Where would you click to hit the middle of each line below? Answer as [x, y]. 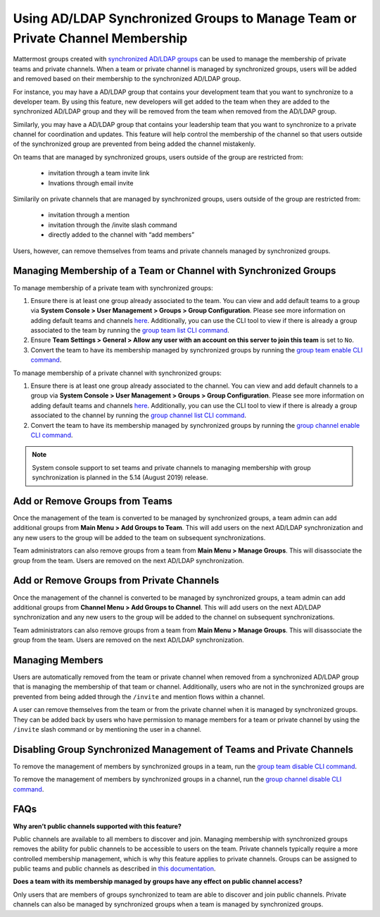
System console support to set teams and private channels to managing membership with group [171, 467]
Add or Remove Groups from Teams [93, 501]
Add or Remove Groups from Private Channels [116, 580]
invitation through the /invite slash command [113, 225]
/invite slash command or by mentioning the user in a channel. [107, 729]
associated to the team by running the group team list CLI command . [130, 331]
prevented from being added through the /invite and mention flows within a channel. [139, 696]
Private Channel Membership [100, 38]
